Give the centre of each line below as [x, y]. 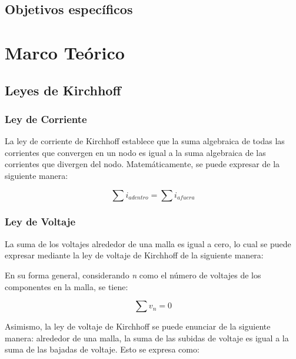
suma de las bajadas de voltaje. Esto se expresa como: [102, 349]
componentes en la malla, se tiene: [66, 286]
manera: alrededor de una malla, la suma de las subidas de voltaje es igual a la [147, 338]
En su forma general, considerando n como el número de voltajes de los [133, 275]
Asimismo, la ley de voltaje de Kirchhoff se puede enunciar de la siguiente [138, 326]
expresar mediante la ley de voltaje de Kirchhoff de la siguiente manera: [134, 255]
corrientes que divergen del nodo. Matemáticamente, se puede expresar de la [142, 164]
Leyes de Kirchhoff [63, 90]
